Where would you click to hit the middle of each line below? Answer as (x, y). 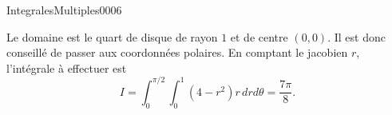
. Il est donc (356, 36)
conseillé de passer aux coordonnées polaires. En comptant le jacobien (177, 52)
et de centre (259, 36)
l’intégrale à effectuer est (67, 67)
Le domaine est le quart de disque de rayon (112, 36)
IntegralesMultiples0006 (64, 10)
